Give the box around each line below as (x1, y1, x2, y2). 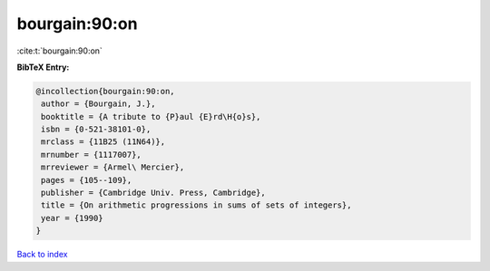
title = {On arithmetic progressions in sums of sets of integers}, (41, 200, 352, 210)
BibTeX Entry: (16, 62, 70, 73)
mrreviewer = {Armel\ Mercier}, (41, 162, 185, 172)
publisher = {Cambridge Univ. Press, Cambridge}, (41, 188, 267, 198)
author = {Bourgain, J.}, (41, 99, 156, 109)
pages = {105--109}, (41, 175, 132, 185)
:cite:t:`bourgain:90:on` (16, 45, 103, 56)
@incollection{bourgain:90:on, (35, 86, 176, 96)
